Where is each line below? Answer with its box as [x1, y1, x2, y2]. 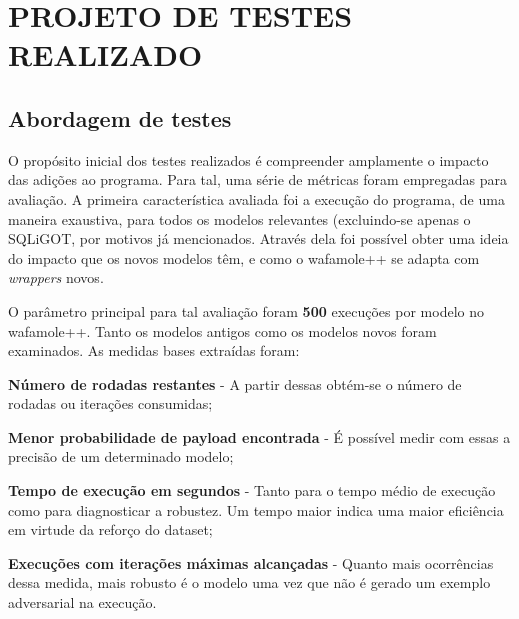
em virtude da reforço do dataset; [8, 519, 213, 540]
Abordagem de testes [8, 102, 232, 133]
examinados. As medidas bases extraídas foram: [8, 340, 300, 361]
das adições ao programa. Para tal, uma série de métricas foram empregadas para [8, 169, 508, 190]
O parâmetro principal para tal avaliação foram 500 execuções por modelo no [8, 300, 484, 321]
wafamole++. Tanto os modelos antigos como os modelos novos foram [8, 320, 437, 341]
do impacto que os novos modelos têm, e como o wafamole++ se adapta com [8, 247, 480, 268]
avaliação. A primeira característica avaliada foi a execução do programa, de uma [8, 188, 505, 209]
